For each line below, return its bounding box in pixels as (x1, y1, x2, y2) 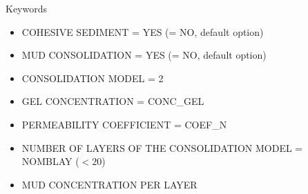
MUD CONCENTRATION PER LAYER (21, 177, 198, 191)
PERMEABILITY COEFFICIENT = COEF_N (21, 117, 227, 131)
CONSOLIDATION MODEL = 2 (21, 70, 164, 85)
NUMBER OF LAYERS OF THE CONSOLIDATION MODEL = (21, 140, 303, 155)
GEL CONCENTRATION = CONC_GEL (21, 94, 204, 108)
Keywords (6, 1, 48, 15)
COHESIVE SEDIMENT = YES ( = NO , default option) (21, 24, 264, 39)
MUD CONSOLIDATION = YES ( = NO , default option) (21, 48, 267, 62)
